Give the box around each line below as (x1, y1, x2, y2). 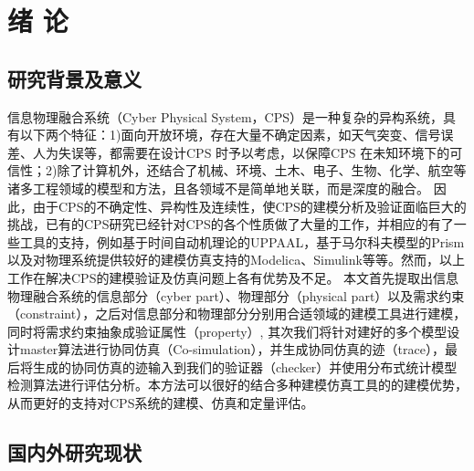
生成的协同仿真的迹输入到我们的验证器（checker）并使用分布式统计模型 (32, 357, 458, 376)
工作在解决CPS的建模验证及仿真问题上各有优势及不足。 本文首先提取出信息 (7, 267, 459, 287)
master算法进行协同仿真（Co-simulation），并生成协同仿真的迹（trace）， (19, 340, 445, 359)
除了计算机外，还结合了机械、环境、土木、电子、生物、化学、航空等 (57, 161, 467, 180)
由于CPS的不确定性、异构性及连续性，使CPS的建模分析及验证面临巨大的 (32, 196, 467, 215)
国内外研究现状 (7, 438, 142, 466)
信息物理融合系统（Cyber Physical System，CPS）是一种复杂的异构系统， (7, 107, 443, 126)
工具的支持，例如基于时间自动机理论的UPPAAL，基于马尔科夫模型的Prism (19, 232, 465, 251)
